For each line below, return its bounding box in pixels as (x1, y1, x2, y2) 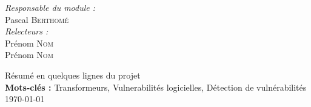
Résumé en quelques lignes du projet (5, 68, 141, 81)
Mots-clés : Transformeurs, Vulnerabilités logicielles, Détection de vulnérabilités (5, 80, 307, 93)
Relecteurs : (5, 25, 48, 37)
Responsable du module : (5, 1, 96, 13)
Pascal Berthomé (5, 13, 69, 25)
